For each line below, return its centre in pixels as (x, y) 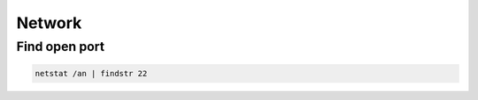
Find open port (61, 46)
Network (49, 23)
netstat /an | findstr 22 (91, 73)
